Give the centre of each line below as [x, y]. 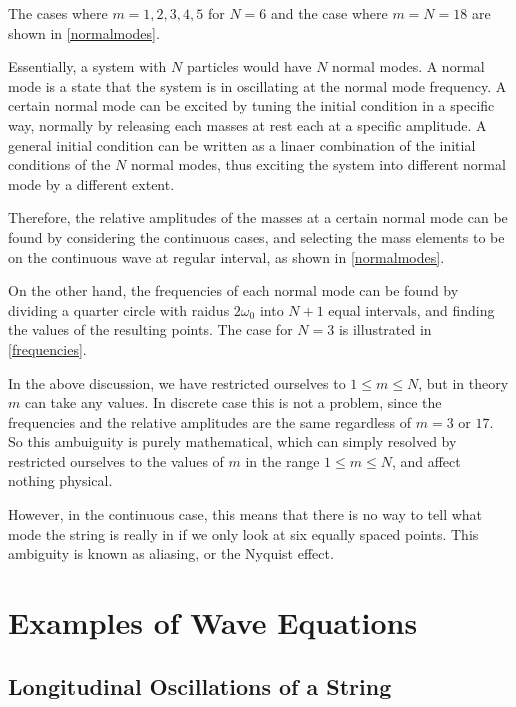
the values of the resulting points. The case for [150, 329]
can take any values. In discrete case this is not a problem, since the [233, 402]
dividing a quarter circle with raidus [119, 309]
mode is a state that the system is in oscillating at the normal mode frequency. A [257, 85]
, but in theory [463, 382]
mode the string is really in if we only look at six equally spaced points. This [243, 533]
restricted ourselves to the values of [116, 460]
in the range [282, 460]
